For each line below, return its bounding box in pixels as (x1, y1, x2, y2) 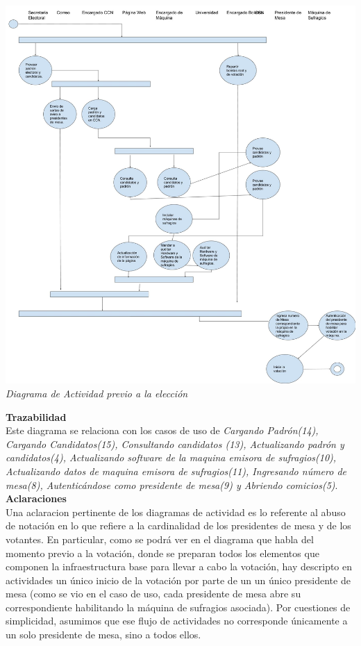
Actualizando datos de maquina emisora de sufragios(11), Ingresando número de (6, 463, 347, 478)
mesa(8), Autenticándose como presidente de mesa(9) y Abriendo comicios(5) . (6, 477, 338, 492)
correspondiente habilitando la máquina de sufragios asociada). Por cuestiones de (6, 599, 351, 614)
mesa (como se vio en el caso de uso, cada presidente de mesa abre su (6, 586, 301, 601)
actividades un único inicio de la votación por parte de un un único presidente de (6, 572, 351, 587)
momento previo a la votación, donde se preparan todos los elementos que (6, 545, 319, 560)
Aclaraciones (6, 491, 67, 506)
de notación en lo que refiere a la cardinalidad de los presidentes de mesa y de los (6, 518, 351, 533)
